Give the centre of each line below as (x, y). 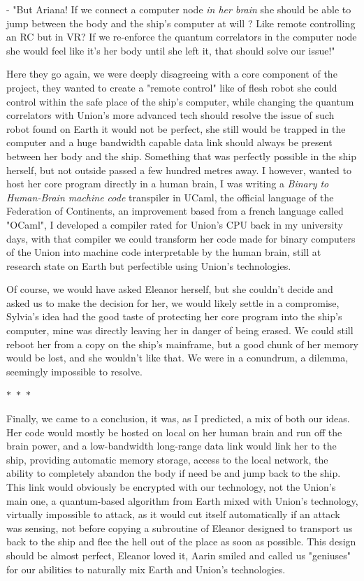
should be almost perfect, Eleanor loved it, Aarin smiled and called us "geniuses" (179, 555)
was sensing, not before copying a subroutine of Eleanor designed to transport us (180, 528)
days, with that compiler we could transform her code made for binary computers (181, 238)
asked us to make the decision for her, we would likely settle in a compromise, (173, 302)
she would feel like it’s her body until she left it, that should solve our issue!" (171, 50)
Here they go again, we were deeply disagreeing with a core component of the (172, 74)
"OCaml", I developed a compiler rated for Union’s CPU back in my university (175, 224)
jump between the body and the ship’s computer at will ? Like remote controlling (181, 23)
